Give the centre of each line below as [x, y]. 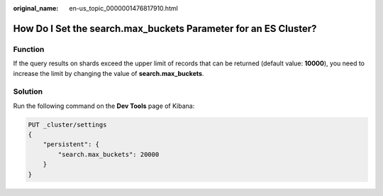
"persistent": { [71, 145]
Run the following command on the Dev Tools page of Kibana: [104, 106]
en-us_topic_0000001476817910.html [124, 8]
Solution [28, 92]
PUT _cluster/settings [67, 125]
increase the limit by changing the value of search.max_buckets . [109, 73]
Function [29, 49]
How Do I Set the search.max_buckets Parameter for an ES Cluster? [165, 28]
